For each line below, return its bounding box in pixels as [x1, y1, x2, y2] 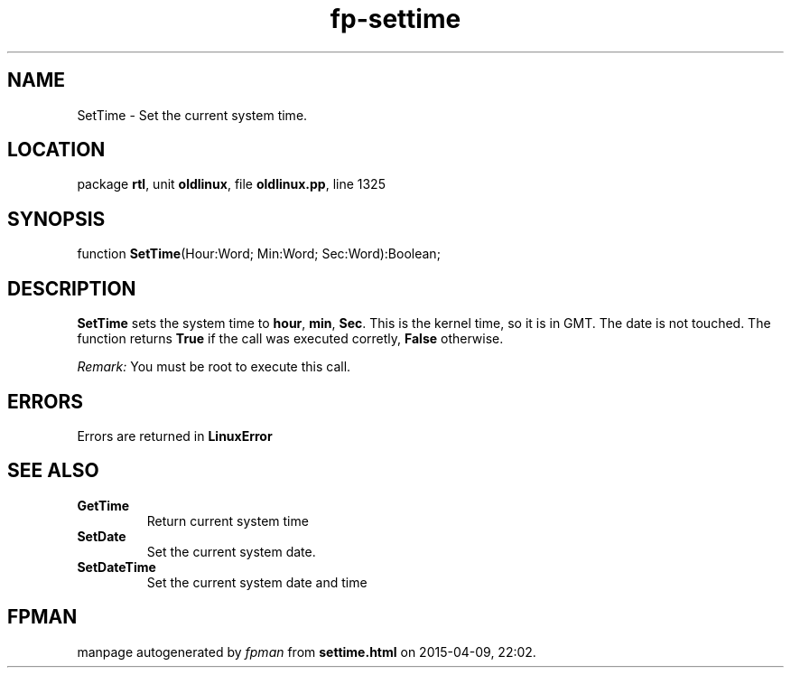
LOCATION [7, 138, 106, 162]
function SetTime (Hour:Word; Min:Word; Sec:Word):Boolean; [77, 246, 441, 262]
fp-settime [330, 4, 461, 34]
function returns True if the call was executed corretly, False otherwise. [77, 331, 504, 347]
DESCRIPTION [7, 277, 136, 300]
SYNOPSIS [7, 207, 106, 230]
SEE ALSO [7, 459, 99, 483]
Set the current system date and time [146, 574, 368, 590]
